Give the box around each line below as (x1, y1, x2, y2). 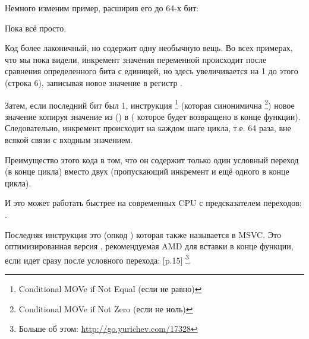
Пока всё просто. (5, 21, 67, 34)
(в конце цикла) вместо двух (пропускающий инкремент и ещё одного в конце (5, 165, 289, 178)
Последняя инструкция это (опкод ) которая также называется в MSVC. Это (5, 228, 281, 240)
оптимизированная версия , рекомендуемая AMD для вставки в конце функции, (5, 240, 294, 252)
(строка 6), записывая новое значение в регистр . (5, 76, 182, 88)
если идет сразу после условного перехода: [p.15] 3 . (5, 252, 191, 266)
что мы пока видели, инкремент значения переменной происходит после (5, 53, 267, 65)
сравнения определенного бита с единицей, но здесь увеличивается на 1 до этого (5, 65, 298, 77)
